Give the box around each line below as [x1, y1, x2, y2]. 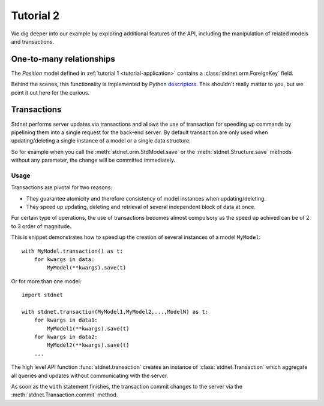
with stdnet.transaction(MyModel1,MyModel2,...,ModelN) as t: [22, 308, 209, 315]
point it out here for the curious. [11, 89, 90, 96]
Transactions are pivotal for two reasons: [11, 184, 113, 191]
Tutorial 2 [11, 9, 60, 22]
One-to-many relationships [11, 54, 115, 64]
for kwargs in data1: [34, 317, 98, 323]
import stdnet [22, 292, 63, 299]
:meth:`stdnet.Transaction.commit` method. [11, 391, 118, 398]
